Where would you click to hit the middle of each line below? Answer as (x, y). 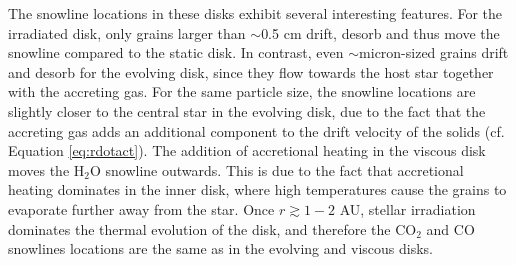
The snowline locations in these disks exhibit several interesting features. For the (255, 13)
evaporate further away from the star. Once (141, 208)
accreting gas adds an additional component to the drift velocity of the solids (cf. (256, 130)
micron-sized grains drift (434, 52)
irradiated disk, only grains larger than (127, 32)
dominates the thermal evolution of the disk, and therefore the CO (212, 228)
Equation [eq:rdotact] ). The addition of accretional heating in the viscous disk (247, 150)
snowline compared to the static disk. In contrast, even (176, 52)
